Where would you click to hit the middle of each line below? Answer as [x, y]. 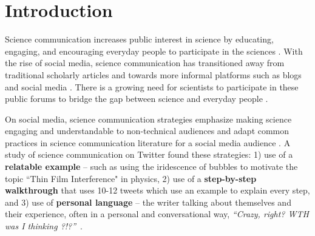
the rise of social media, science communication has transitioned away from [145, 63]
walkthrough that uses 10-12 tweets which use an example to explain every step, [157, 190]
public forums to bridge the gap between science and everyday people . [137, 99]
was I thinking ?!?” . [44, 226]
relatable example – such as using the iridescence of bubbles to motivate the [151, 167]
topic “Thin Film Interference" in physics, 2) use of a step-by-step [131, 178]
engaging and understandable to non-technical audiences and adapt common [147, 131]
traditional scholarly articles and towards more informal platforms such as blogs [153, 74]
